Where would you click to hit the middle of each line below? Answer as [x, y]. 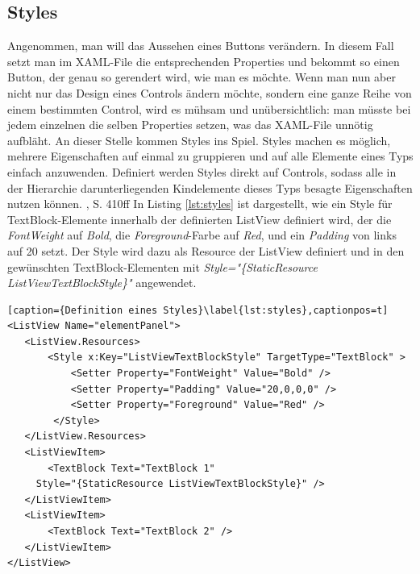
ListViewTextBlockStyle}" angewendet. [102, 283]
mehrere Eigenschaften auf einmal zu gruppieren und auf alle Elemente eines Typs [210, 156]
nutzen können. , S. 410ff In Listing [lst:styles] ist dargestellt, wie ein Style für [200, 204]
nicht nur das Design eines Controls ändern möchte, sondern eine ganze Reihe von [210, 92]
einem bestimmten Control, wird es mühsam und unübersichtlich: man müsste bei [209, 108]
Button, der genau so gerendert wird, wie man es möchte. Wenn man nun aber [202, 77]
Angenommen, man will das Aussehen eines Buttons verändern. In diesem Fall [201, 46]
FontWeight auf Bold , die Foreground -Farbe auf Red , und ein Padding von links [202, 235]
